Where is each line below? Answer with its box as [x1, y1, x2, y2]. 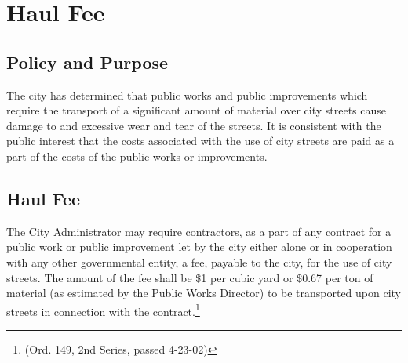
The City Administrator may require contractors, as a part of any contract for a [6, 223, 392, 239]
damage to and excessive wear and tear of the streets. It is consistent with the [6, 117, 381, 133]
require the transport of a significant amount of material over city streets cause [6, 102, 387, 118]
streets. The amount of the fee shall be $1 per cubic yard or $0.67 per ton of [6, 269, 373, 285]
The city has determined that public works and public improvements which [6, 86, 368, 103]
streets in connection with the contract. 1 [6, 300, 200, 319]
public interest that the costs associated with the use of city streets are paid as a [6, 132, 395, 149]
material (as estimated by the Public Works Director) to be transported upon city [6, 285, 402, 301]
